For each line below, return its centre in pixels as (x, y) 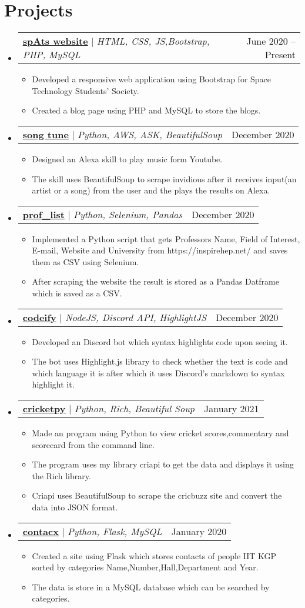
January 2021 (231, 409)
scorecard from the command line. (93, 444)
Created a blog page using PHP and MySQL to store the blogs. (146, 110)
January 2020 (199, 531)
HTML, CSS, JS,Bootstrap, (153, 41)
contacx (41, 531)
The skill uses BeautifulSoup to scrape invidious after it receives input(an (164, 178)
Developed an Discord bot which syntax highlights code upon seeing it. (160, 341)
